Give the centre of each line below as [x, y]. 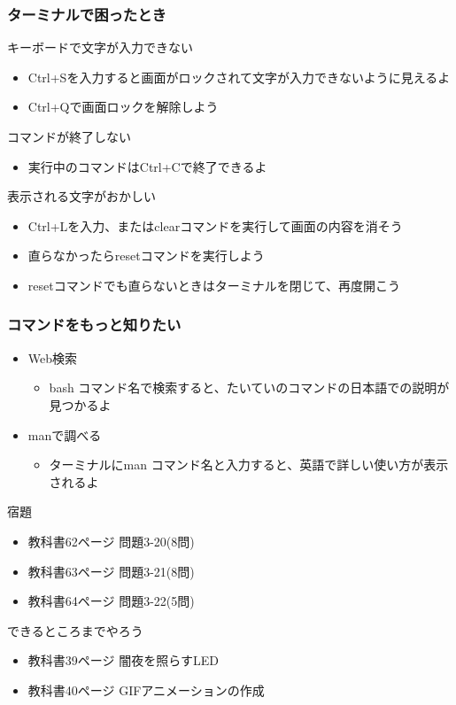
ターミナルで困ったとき [87, 14]
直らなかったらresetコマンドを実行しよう [146, 256]
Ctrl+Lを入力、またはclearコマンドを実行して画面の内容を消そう [215, 225]
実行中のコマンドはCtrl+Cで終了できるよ [147, 166]
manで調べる [65, 434]
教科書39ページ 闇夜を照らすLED [123, 660]
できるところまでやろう [75, 630]
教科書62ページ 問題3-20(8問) [111, 541]
